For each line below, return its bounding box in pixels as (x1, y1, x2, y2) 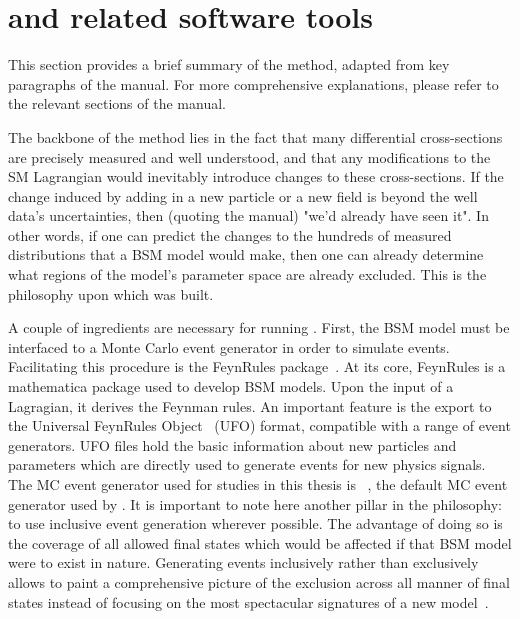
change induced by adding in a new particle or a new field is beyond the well (8, 185, 478, 206)
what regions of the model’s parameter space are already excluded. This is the (8, 264, 487, 285)
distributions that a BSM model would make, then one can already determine (8, 244, 484, 265)
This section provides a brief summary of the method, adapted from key (8, 54, 450, 75)
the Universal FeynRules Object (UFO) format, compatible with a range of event (8, 415, 511, 436)
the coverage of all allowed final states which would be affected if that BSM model (8, 532, 512, 553)
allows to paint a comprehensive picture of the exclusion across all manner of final (8, 571, 510, 592)
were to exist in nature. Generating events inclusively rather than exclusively (8, 552, 479, 573)
